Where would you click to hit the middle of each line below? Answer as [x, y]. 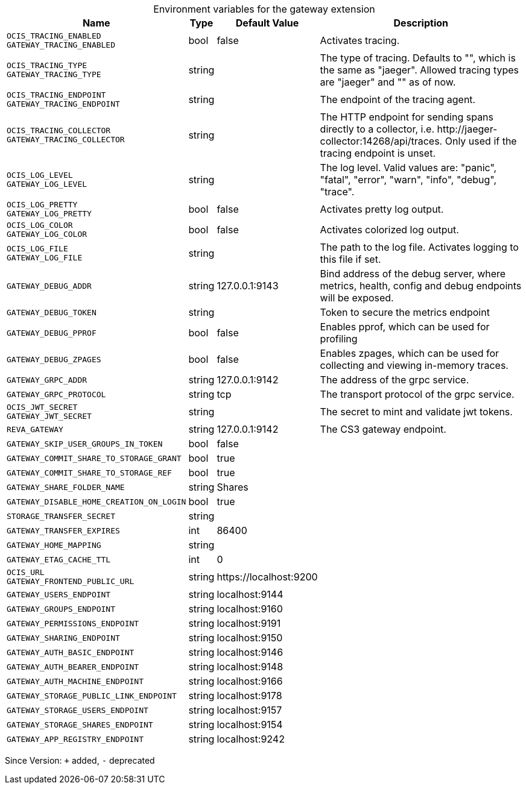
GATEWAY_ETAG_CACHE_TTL [59, 559]
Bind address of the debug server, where [413, 274]
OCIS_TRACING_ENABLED [54, 36]
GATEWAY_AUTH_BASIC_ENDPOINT [71, 652]
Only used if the [481, 141]
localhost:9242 [251, 739]
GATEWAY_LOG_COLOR [47, 234]
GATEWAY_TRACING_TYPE [54, 74]
